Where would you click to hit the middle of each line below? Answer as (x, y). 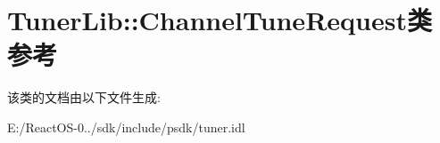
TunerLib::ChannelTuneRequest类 (220, 20)
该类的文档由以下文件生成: (84, 97)
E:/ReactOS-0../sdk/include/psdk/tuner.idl (126, 127)
